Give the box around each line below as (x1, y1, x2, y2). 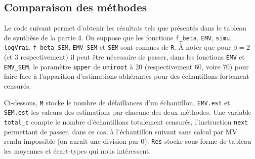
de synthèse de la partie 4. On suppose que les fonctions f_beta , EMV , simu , (4, 32, 232, 42)
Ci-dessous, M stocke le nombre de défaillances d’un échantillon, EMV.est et (4, 97, 230, 107)
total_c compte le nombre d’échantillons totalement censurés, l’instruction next (4, 116, 248, 127)
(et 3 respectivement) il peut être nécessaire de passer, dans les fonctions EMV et (4, 52, 245, 62)
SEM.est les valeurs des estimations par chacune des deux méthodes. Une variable (4, 107, 252, 117)
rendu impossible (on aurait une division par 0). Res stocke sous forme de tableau (4, 136, 252, 146)
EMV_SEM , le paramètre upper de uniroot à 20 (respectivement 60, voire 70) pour (4, 61, 249, 71)
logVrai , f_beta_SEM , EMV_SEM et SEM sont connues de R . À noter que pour (4, 42, 231, 52)
